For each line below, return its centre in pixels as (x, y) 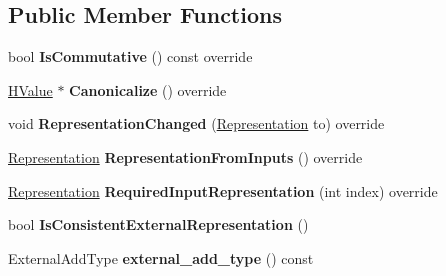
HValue (30, 89)
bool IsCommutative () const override (130, 56)
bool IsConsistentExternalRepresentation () (158, 224)
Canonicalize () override (148, 89)
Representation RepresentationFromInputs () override (185, 156)
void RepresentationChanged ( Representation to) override (196, 123)
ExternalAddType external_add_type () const (161, 257)
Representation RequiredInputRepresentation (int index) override (223, 190)
